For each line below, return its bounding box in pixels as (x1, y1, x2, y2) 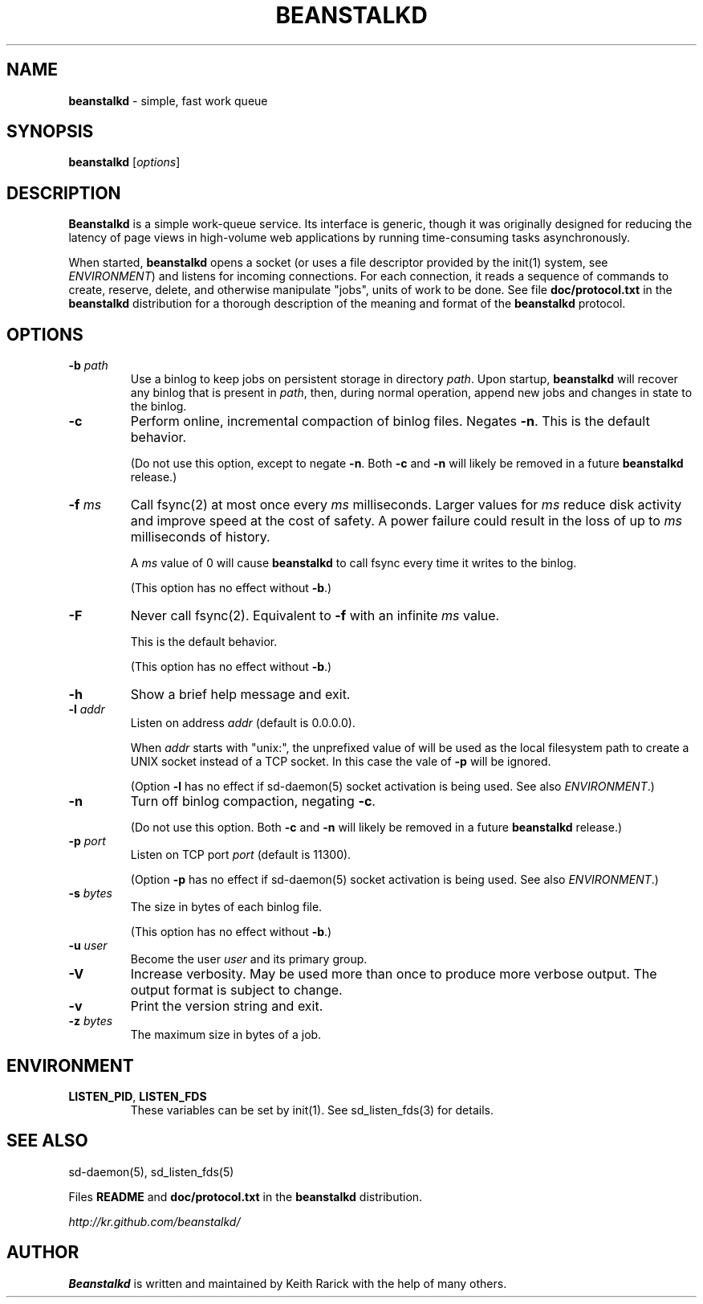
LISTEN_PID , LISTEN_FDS (68, 1089, 207, 1103)
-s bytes (68, 886, 112, 901)
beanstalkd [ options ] (68, 155, 181, 170)
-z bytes (68, 1014, 113, 1028)
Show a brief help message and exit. (130, 686, 351, 703)
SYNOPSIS (6, 121, 94, 142)
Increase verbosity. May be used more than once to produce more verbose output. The (130, 966, 657, 983)
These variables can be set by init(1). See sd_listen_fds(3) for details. (130, 1102, 494, 1117)
